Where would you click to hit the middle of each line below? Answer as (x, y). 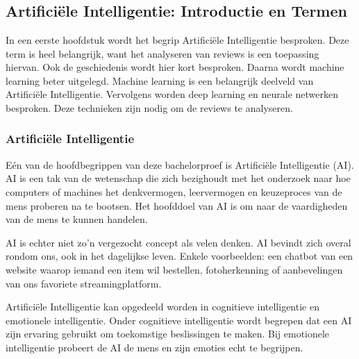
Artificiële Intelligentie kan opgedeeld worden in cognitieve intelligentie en (162, 307)
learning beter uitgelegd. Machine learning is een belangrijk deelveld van (160, 80)
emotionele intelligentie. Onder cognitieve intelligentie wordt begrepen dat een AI (179, 320)
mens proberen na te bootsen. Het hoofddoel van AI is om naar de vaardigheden (177, 205)
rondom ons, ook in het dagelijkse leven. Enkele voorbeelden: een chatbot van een (179, 256)
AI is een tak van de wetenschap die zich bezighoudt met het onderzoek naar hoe (178, 178)
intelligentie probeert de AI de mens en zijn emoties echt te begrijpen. (155, 347)
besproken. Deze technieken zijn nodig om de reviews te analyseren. (149, 107)
